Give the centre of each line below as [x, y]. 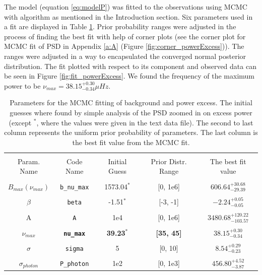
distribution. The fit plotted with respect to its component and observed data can [130, 66]
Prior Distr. [169, 161]
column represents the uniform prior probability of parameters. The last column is [131, 132]
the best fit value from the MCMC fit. [131, 142]
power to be [22, 85]
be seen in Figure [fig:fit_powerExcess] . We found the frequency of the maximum [129, 76]
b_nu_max [75, 187]
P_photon [75, 264]
